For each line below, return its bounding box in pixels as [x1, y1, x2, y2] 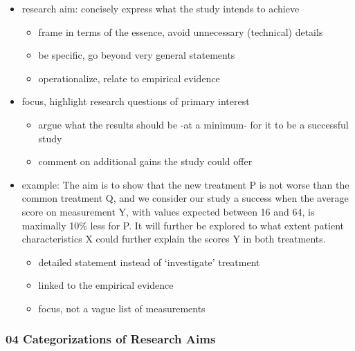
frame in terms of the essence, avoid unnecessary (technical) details [38, 24, 323, 39]
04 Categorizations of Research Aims [6, 330, 216, 348]
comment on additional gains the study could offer [38, 154, 253, 169]
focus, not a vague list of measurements [38, 301, 206, 315]
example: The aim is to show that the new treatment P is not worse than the [21, 177, 349, 191]
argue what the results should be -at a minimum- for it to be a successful [38, 117, 349, 131]
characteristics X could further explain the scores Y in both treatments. [21, 231, 326, 246]
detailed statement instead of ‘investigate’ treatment [38, 254, 260, 269]
